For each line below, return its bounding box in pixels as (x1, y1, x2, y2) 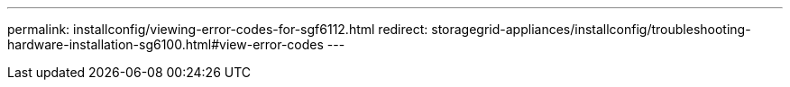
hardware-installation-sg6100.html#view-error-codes (7, 37, 324, 52)
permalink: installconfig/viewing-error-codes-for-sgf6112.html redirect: (7, 22, 428, 37)
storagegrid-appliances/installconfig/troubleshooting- (431, 22, 751, 37)
